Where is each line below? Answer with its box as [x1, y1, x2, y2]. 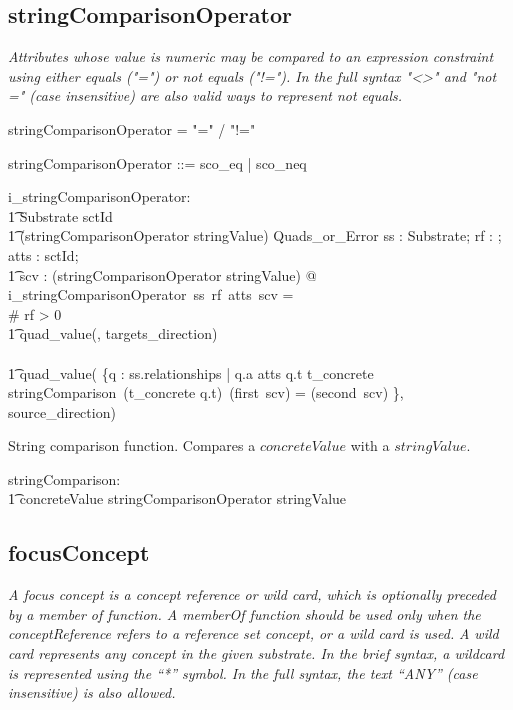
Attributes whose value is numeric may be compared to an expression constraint [8, 46, 494, 67]
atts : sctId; [8, 244, 79, 265]
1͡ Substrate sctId [8, 205, 113, 226]
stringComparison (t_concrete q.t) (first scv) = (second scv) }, [8, 382, 404, 403]
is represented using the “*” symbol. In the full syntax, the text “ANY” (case [8, 662, 478, 683]
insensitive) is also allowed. [8, 682, 176, 703]
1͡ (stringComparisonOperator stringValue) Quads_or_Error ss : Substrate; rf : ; [8, 225, 502, 246]
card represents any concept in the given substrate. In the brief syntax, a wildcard [8, 643, 505, 664]
